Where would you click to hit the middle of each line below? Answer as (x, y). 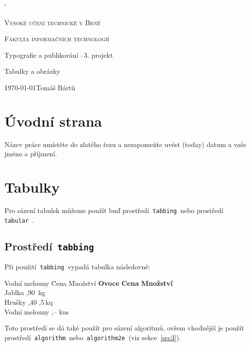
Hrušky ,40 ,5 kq (29, 302)
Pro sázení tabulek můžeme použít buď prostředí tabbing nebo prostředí (114, 210)
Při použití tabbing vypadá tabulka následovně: (77, 267)
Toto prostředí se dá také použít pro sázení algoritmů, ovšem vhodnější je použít (124, 328)
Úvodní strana (53, 121)
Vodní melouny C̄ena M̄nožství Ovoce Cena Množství (89, 283)
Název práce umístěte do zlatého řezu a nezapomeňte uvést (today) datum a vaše (125, 144)
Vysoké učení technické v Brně (52, 22)
